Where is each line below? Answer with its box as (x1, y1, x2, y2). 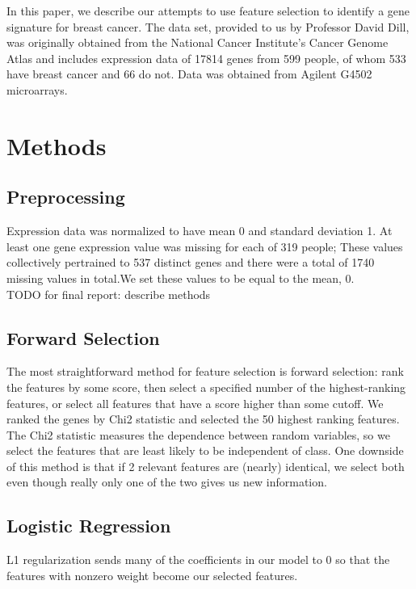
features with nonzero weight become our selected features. (6, 566, 298, 583)
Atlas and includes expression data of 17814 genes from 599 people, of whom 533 (6, 49, 406, 66)
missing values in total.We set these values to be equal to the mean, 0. (6, 269, 355, 286)
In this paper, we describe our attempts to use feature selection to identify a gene (6, 2, 410, 19)
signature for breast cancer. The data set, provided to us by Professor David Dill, (6, 18, 410, 35)
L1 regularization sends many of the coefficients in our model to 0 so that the (6, 551, 390, 568)
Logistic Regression (6, 513, 171, 538)
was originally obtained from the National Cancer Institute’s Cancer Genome (6, 34, 389, 51)
